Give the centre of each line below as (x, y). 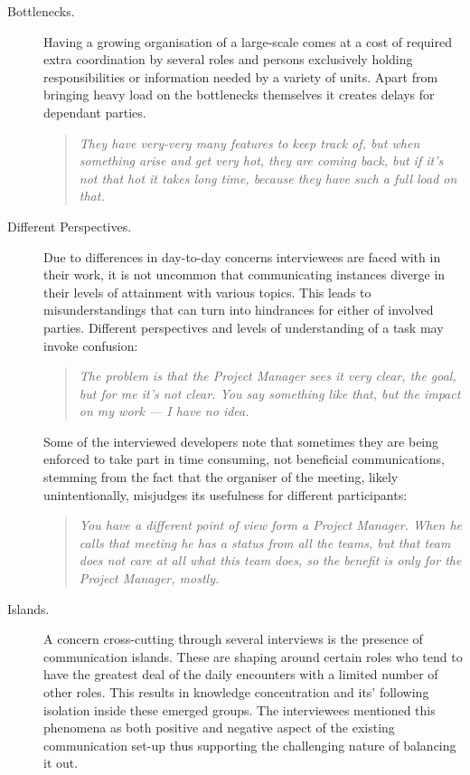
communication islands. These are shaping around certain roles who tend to (253, 656)
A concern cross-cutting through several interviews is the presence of (233, 639)
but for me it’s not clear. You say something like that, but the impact (270, 393)
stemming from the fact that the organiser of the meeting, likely (221, 477)
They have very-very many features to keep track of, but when (249, 142)
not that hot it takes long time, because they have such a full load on (268, 178)
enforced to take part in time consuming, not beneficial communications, (244, 459)
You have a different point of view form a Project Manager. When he (271, 525)
